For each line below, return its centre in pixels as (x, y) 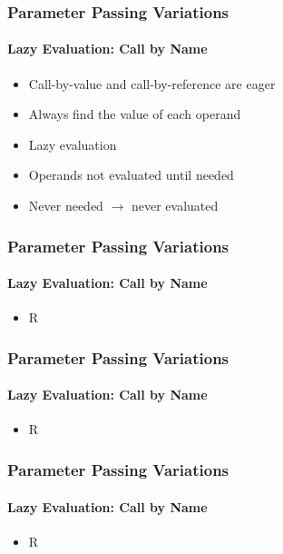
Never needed (66, 206)
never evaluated (175, 206)
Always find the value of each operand (135, 114)
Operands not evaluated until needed (131, 175)
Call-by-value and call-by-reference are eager (152, 83)
